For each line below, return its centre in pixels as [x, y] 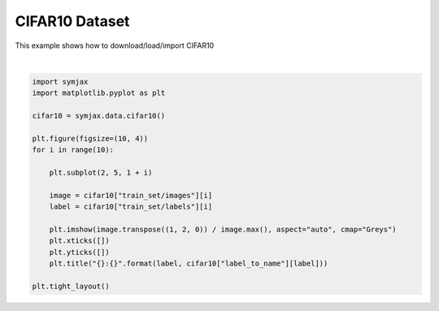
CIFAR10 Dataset [72, 21]
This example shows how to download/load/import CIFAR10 [115, 45]
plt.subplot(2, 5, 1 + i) [101, 173]
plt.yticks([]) [79, 252]
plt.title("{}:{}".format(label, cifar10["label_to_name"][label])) [189, 263]
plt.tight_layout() [71, 286]
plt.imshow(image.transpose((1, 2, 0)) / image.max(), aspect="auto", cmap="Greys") [223, 229]
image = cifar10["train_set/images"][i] [131, 195]
